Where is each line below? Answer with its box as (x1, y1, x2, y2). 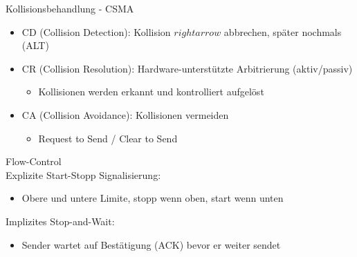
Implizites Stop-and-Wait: (6, 213, 115, 228)
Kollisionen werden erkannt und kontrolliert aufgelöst (38, 84, 264, 99)
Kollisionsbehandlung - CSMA (6, 1, 134, 15)
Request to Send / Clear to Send (38, 131, 178, 145)
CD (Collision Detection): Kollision (21, 24, 171, 39)
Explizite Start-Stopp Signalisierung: (6, 167, 161, 182)
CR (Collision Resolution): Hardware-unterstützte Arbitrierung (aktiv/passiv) (21, 61, 353, 75)
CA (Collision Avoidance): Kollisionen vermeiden (21, 107, 229, 122)
